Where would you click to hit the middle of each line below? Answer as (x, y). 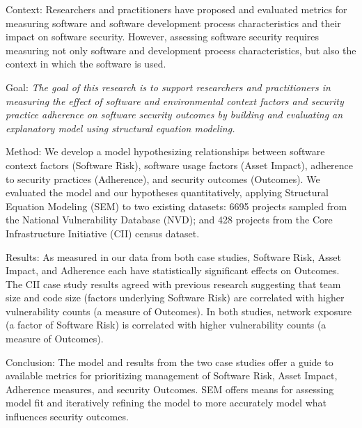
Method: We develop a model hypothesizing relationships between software (165, 151)
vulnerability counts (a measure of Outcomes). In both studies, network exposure (179, 311)
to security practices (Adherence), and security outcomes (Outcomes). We (163, 179)
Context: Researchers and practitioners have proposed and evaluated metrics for (176, 9)
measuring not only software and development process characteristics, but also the (181, 50)
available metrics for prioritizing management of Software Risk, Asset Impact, (172, 375)
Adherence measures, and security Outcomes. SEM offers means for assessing (170, 389)
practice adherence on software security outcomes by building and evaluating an (174, 114)
